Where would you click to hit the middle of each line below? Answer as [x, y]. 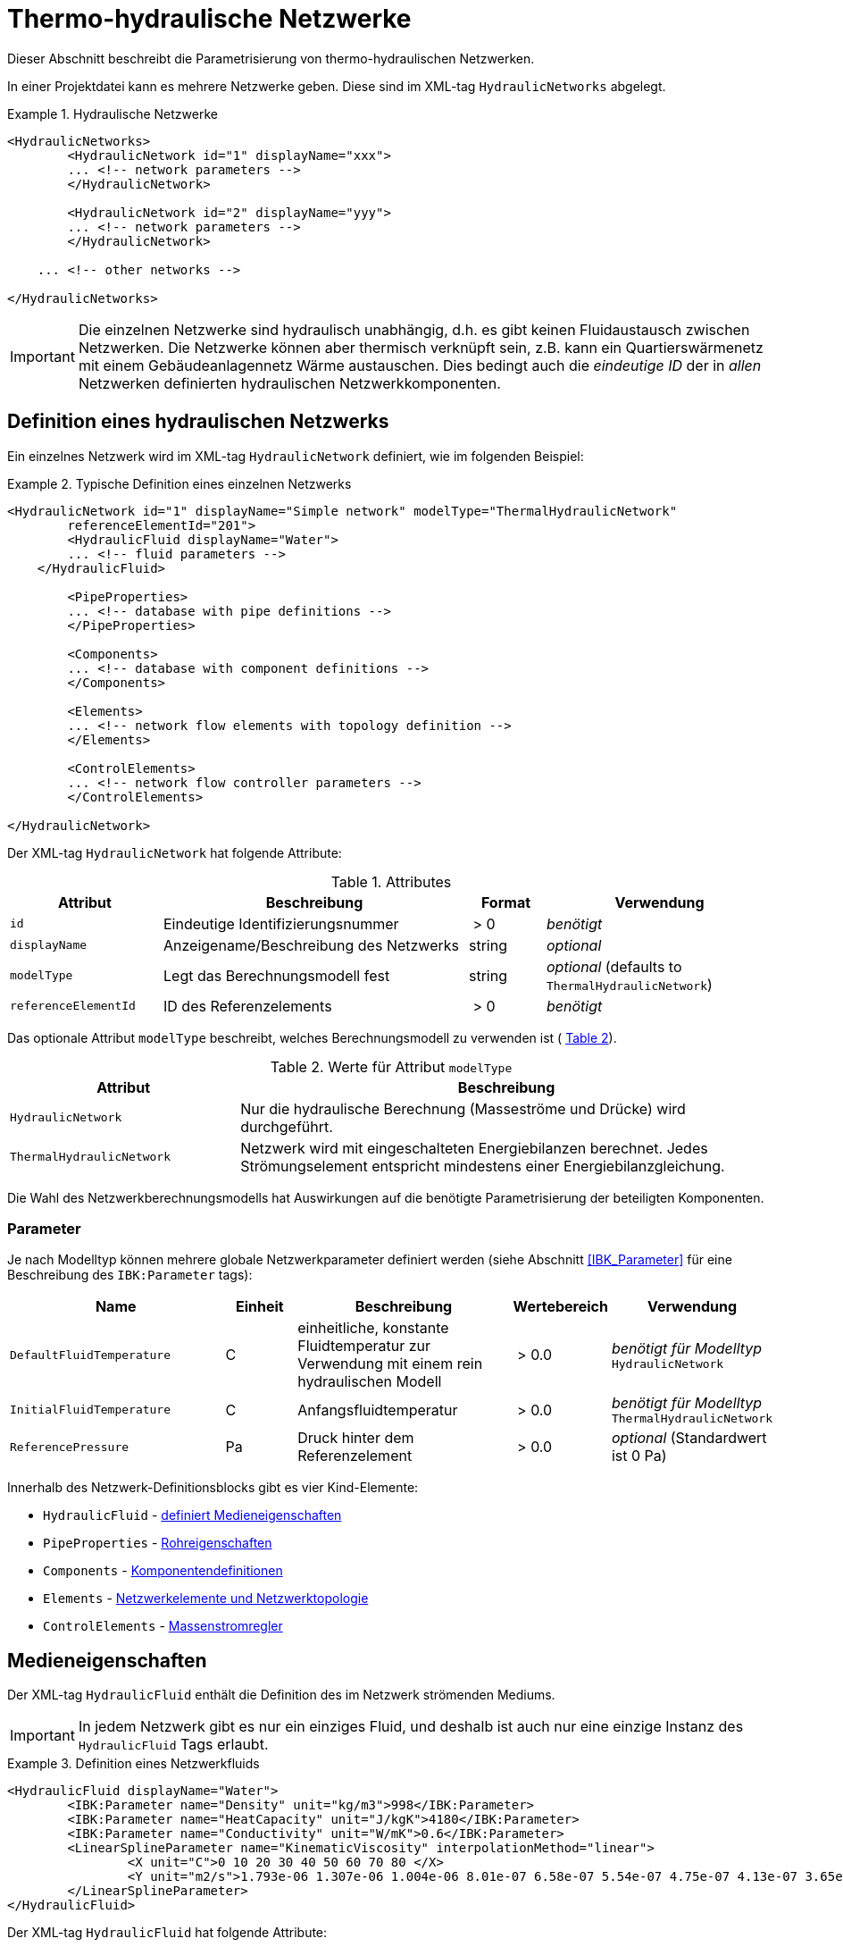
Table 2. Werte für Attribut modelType [391, 1066]
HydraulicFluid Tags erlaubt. [173, 1745]
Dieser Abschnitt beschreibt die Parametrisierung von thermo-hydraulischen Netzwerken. [271, 58]
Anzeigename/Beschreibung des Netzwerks [311, 945]
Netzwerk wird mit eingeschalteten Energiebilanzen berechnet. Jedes [474, 1148]
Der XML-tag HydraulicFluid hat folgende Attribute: [167, 1933]
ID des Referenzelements [248, 1006]
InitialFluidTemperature [91, 1410]
